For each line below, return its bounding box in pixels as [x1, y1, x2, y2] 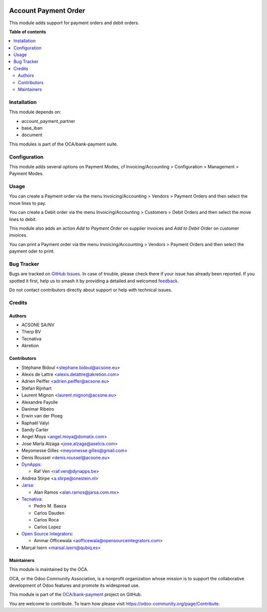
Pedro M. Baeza [34, 503, 67, 509]
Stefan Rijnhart [21, 385, 52, 391]
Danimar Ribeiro [21, 406, 54, 412]
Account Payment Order [9, 6, 86, 15]
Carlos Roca [34, 517, 59, 523]
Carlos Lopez [34, 524, 61, 530]
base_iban [21, 125, 43, 131]
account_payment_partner [21, 118, 75, 124]
